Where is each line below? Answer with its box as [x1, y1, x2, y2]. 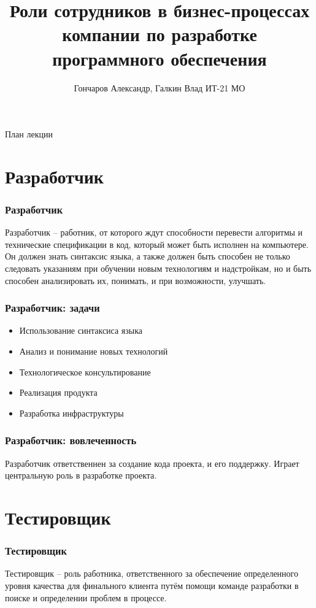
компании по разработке [62, 21, 257, 47]
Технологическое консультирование [19, 365, 151, 378]
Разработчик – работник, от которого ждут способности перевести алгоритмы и [5, 226, 303, 239]
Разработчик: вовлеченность [5, 433, 137, 448]
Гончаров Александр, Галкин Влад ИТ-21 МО [74, 81, 245, 94]
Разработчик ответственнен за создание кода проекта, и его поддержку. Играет [5, 456, 299, 469]
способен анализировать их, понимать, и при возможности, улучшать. [5, 274, 266, 287]
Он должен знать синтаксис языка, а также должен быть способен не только [5, 250, 290, 263]
